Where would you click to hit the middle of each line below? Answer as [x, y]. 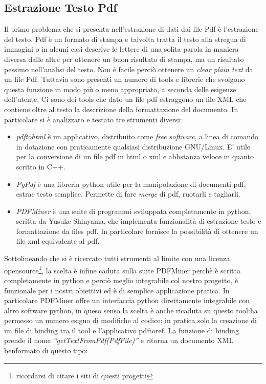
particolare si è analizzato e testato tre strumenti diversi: [93, 119]
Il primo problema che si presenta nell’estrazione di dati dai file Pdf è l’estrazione [131, 29]
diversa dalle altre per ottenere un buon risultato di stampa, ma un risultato [124, 59]
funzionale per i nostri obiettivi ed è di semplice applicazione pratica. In [117, 290]
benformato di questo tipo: [46, 350]
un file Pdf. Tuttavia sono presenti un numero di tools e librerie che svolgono [125, 79]
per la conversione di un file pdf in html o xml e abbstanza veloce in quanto [135, 156]
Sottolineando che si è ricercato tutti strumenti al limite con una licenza [117, 258]
